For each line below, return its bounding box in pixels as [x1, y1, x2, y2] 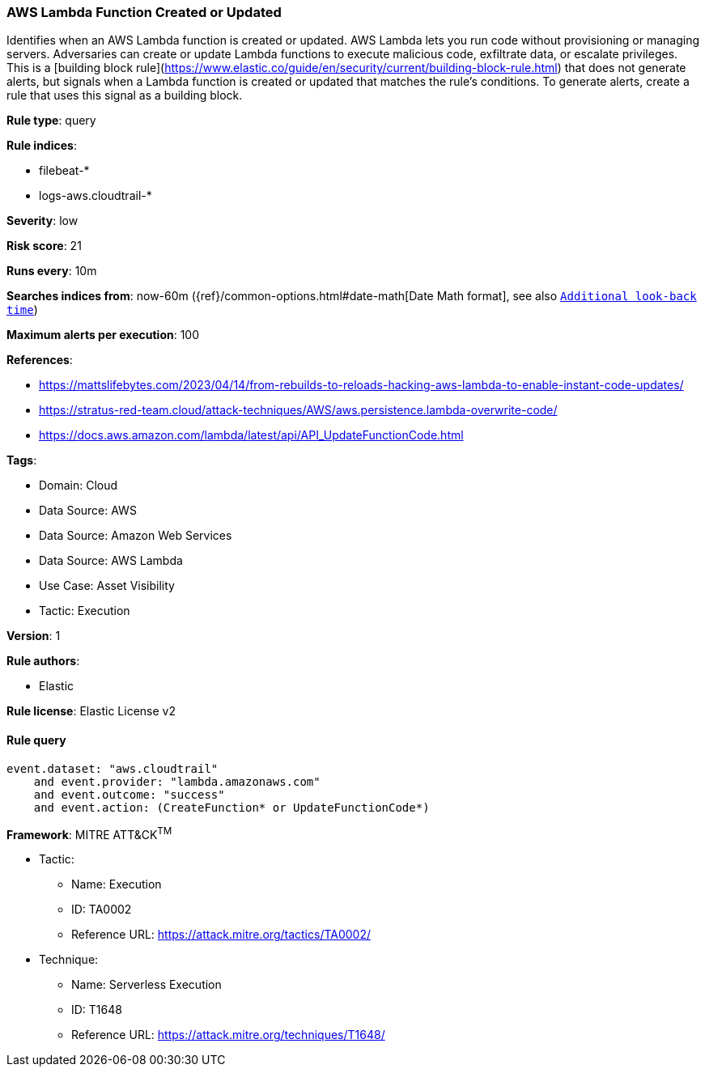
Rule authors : [6, 654, 80, 668]
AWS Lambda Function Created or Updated [6, 4, 282, 20]
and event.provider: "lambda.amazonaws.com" [33, 774, 321, 788]
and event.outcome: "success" [33, 787, 225, 801]
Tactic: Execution [39, 604, 130, 618]
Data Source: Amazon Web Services [39, 528, 232, 543]
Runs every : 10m [6, 264, 97, 278]
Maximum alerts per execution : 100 [6, 328, 200, 342]
